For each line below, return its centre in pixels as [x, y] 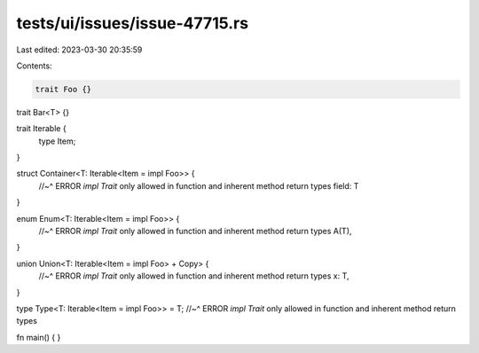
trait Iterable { [41, 129]
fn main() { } [39, 337]
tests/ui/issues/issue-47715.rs [132, 23]
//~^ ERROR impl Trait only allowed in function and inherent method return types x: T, [194, 276]
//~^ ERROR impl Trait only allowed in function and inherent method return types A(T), [195, 231]
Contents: [34, 66]
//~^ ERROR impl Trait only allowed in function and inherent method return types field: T [199, 185]
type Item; [57, 141]
